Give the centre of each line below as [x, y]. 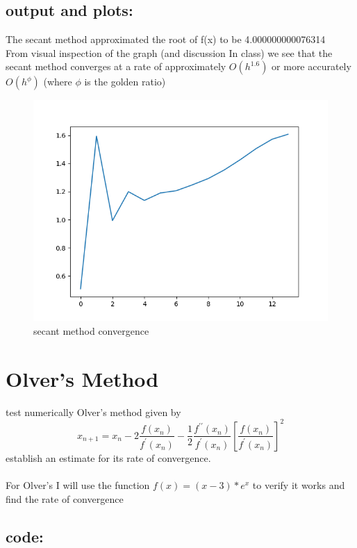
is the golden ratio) [125, 82]
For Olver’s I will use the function [78, 484]
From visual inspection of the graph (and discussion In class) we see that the [169, 52]
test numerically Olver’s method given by [93, 412]
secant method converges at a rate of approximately [116, 66]
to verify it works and [299, 484]
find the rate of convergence [65, 498]
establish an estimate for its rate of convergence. [108, 457]
